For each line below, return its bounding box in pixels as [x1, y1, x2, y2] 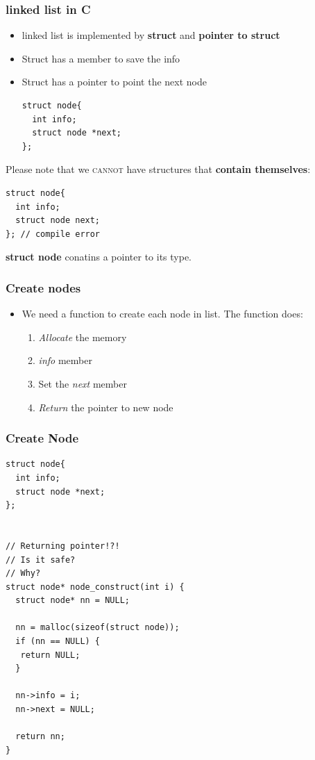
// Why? [6, 568, 41, 579]
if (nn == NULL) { [15, 636, 101, 647]
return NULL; [20, 650, 80, 660]
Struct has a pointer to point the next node [22, 74, 207, 89]
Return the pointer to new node [38, 399, 173, 414]
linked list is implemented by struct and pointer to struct [22, 28, 280, 42]
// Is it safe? [6, 554, 76, 565]
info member [38, 353, 92, 367]
